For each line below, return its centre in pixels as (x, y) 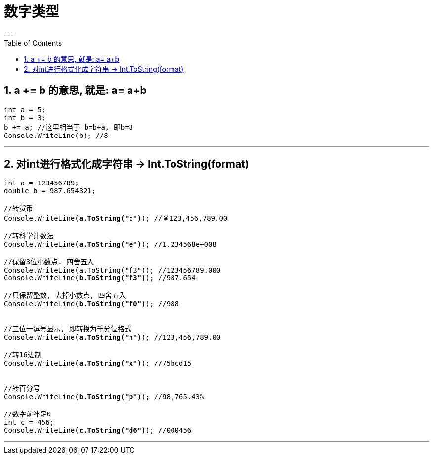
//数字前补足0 (28, 414)
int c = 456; (29, 423)
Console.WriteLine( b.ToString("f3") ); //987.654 (100, 278)
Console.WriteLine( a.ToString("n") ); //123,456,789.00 (112, 338)
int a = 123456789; (42, 183)
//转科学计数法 (29, 236)
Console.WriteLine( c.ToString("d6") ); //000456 (98, 431)
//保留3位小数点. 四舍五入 (49, 262)
